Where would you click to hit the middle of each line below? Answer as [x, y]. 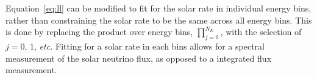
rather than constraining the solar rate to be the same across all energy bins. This [159, 20]
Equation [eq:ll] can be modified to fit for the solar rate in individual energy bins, [158, 8]
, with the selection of [261, 32]
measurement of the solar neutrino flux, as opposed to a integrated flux [139, 58]
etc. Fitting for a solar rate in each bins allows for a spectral [152, 46]
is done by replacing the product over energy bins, [99, 32]
